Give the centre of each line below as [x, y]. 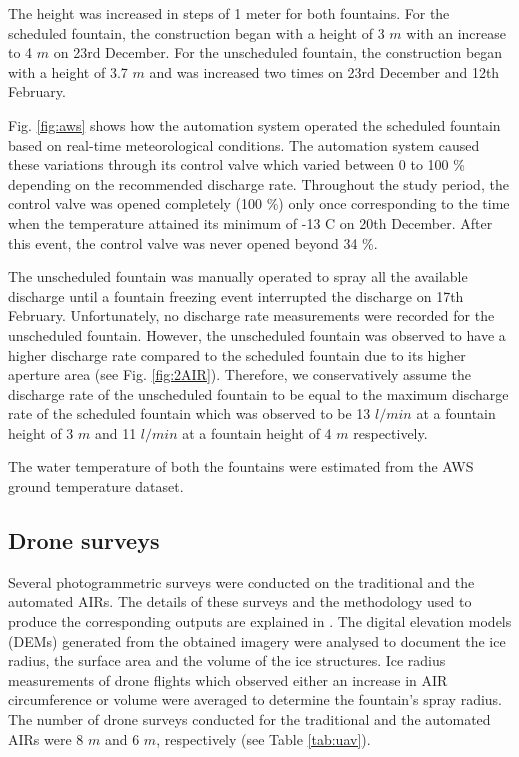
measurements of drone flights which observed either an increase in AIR [228, 679]
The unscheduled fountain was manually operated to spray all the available [238, 276]
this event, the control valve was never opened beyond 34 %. [193, 242]
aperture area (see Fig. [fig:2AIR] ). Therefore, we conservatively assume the [239, 374]
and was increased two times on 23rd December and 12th [324, 71]
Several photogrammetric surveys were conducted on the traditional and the [241, 581]
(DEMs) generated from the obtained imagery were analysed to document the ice [257, 640]
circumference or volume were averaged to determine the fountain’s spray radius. [255, 699]
